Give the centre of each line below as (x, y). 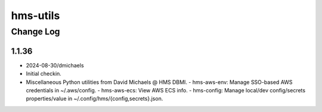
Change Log (35, 32)
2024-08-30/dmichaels (55, 65)
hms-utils (35, 15)
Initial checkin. (44, 74)
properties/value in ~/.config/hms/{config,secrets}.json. (95, 99)
